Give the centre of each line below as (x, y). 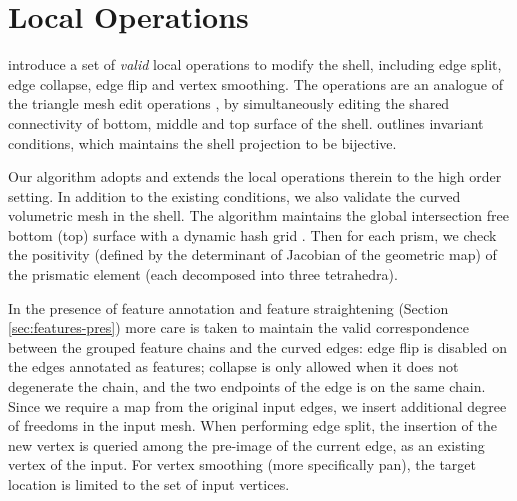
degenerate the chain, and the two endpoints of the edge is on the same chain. (247, 386)
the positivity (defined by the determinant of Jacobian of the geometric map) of (252, 254)
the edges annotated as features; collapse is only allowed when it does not (233, 366)
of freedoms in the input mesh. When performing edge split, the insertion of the (252, 425)
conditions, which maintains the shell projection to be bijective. (202, 142)
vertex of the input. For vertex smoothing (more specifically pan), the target (242, 464)
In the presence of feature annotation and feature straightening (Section (228, 307)
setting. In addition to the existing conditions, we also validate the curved (234, 195)
